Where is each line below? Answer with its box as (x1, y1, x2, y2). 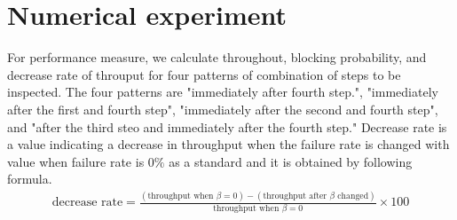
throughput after (263, 191, 327, 200)
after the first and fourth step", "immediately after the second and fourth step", (7, 99, 438, 118)
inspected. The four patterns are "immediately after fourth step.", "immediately (7, 82, 438, 101)
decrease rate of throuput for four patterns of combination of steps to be (7, 65, 401, 83)
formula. (7, 169, 52, 188)
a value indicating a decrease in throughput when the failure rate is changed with (7, 135, 450, 153)
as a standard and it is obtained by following (169, 152, 413, 170)
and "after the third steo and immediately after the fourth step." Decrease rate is (7, 117, 447, 136)
